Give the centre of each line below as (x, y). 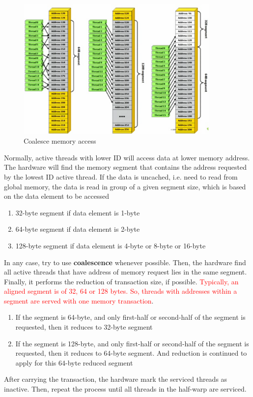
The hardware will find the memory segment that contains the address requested (126, 167)
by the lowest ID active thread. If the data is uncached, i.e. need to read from (121, 176)
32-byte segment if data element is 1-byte (78, 212)
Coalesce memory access (60, 141)
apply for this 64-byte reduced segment (74, 362)
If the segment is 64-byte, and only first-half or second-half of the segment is (130, 317)
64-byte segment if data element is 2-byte (78, 229)
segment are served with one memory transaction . (79, 300)
